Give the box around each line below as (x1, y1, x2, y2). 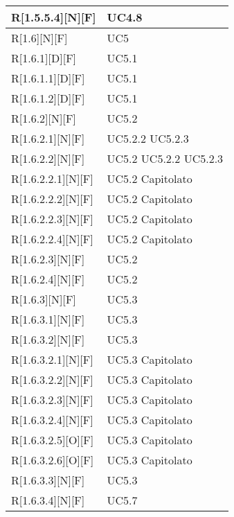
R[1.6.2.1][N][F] (11, 130, 85, 146)
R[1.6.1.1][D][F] (11, 70, 85, 86)
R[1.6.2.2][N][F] (11, 150, 85, 166)
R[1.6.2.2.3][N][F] (11, 211, 93, 227)
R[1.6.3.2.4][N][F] (11, 412, 93, 428)
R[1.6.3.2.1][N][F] (11, 351, 93, 367)
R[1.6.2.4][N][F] (11, 271, 85, 287)
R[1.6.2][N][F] (11, 110, 76, 126)
